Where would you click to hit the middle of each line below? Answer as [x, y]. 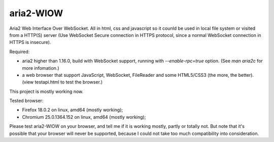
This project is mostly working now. [46, 91]
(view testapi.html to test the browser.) [62, 82]
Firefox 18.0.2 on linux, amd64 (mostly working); [73, 110]
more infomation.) [41, 68]
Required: [20, 52]
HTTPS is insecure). [30, 42]
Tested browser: [26, 101]
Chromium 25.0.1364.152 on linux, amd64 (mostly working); [84, 117]
